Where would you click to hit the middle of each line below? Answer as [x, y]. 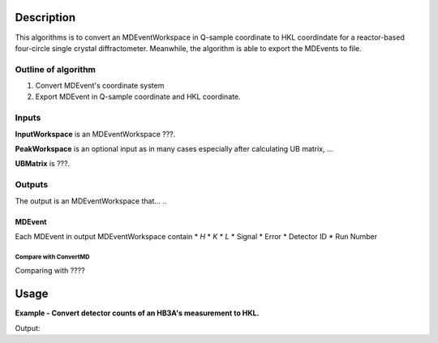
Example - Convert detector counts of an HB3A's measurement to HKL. [137, 313]
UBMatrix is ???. [43, 164]
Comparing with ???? [50, 271]
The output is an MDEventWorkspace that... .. [91, 201]
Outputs [32, 185]
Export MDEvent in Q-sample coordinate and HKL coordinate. [138, 96]
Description [45, 17]
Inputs [28, 118]
